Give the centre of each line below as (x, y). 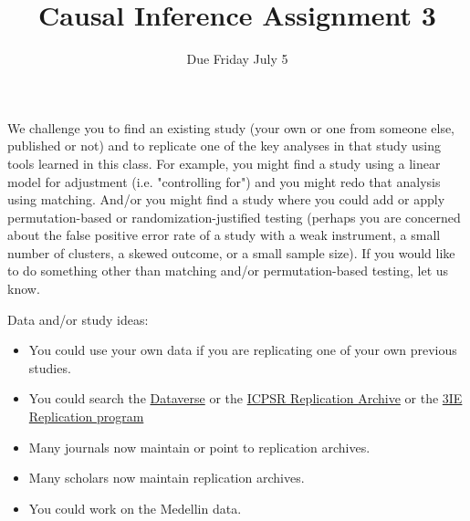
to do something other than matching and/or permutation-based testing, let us (228, 271)
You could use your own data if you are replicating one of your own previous (243, 350)
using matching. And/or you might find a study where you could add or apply (226, 199)
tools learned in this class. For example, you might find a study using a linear (224, 163)
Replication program (86, 417)
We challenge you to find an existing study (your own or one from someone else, (231, 127)
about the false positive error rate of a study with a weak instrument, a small (224, 235)
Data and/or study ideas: (78, 319)
